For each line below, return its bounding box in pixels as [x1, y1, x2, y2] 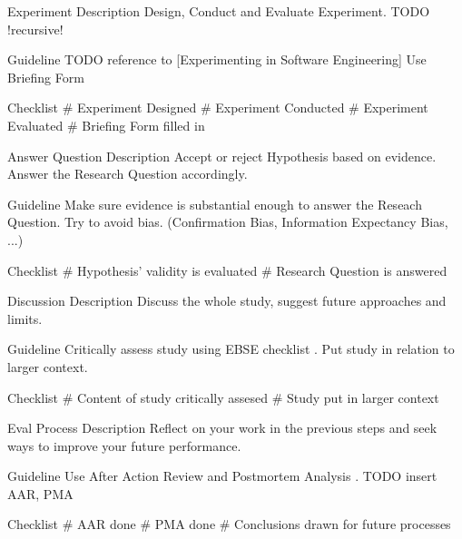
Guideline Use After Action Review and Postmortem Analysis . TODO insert [7, 466, 437, 485]
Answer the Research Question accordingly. [7, 164, 248, 183]
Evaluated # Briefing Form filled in [7, 115, 205, 134]
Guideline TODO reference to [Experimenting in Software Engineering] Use [7, 50, 427, 69]
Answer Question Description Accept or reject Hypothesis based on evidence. [7, 146, 437, 165]
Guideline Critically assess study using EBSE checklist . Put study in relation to [7, 339, 455, 358]
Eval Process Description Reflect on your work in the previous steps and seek [7, 418, 437, 437]
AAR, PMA [7, 484, 74, 503]
